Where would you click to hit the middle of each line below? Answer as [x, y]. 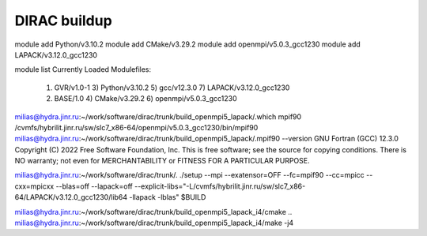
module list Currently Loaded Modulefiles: [83, 69]
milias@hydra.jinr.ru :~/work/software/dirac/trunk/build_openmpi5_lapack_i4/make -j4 [154, 223]
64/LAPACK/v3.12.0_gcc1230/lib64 [71, 197]
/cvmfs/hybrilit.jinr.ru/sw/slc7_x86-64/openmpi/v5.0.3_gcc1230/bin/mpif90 [136, 127]
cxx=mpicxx [34, 186]
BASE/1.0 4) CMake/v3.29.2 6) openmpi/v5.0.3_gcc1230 [145, 99]
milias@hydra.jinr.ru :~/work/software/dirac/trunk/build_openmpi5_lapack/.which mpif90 [158, 116]
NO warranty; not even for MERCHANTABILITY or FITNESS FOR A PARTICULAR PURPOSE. [162, 161]
